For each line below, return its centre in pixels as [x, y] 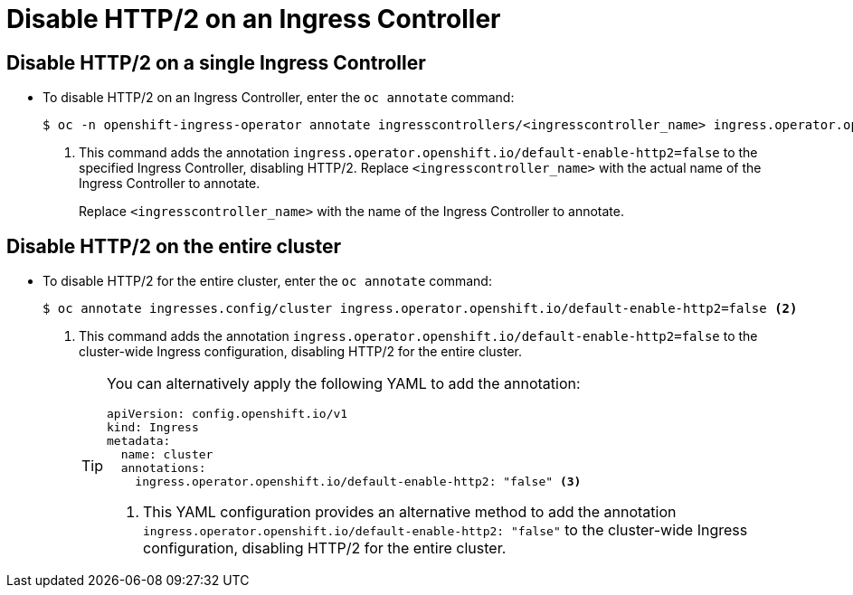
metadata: [139, 441]
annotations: [163, 468]
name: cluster [167, 455]
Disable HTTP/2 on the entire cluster [174, 246]
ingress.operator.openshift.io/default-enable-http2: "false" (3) [358, 482]
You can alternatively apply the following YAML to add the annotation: [344, 384]
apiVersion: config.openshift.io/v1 [227, 414]
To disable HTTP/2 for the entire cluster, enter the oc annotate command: [267, 281]
